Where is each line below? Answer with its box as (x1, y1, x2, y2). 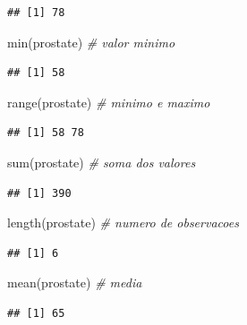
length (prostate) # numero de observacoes (7, 213, 239, 232)
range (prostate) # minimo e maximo (7, 92, 210, 111)
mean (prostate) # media (7, 273, 142, 292)
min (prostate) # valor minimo (7, 32, 175, 51)
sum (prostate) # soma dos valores (7, 152, 196, 171)
